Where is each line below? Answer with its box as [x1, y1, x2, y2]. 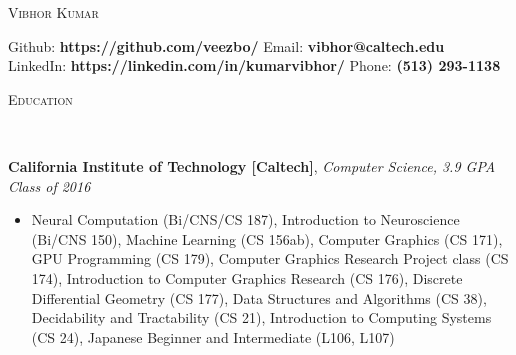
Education [8, 88, 73, 109]
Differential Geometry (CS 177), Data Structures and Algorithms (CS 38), [31, 287, 487, 308]
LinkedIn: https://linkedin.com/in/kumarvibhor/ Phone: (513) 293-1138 [8, 55, 501, 76]
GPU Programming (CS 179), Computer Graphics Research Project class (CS [31, 248, 509, 269]
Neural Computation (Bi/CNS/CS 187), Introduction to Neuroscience [31, 209, 460, 230]
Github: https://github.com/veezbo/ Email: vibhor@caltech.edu [8, 35, 445, 56]
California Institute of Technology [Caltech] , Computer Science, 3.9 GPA [8, 155, 496, 176]
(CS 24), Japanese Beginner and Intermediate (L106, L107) [31, 326, 395, 347]
